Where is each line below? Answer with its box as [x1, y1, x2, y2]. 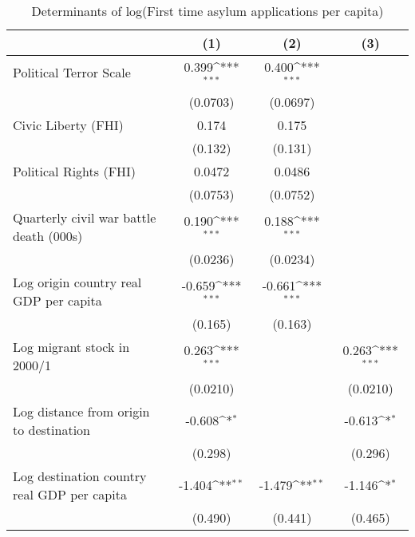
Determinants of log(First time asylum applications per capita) [31, 2, 384, 20]
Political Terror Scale [13, 63, 131, 82]
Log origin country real [13, 272, 142, 291]
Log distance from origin [13, 401, 150, 421]
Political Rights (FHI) [13, 161, 136, 180]
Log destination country [13, 466, 147, 485]
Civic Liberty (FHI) [13, 115, 124, 134]
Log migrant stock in [13, 337, 130, 356]
